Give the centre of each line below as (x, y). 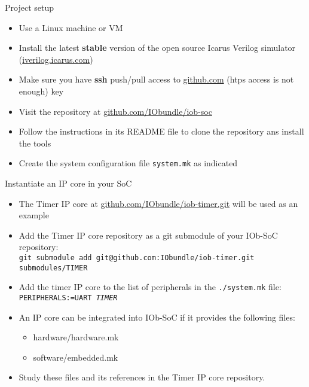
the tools (35, 143)
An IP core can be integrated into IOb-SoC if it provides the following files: (157, 317)
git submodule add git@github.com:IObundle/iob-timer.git (137, 258)
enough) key (41, 91)
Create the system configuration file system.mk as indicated (128, 163)
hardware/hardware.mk (76, 337)
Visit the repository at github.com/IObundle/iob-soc (115, 111)
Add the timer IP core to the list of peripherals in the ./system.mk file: (150, 287)
